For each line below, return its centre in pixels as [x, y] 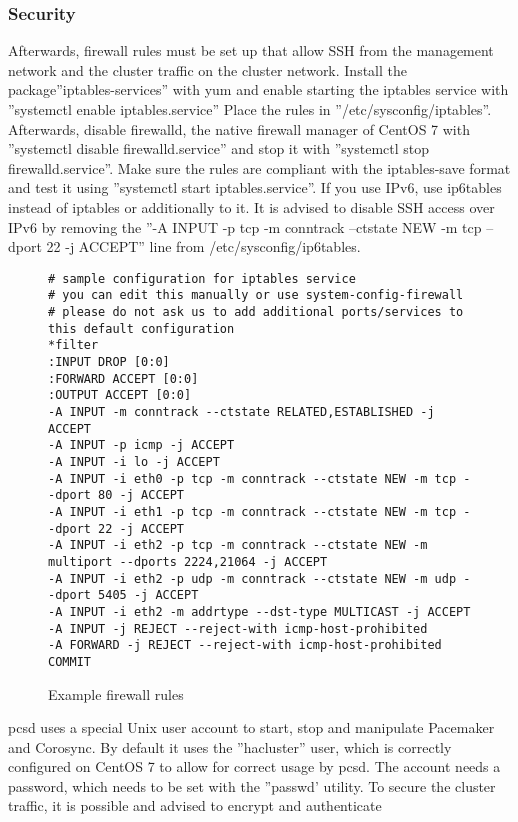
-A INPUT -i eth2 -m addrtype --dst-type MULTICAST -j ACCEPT [259, 611]
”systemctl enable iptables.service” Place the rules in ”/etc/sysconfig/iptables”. [250, 109]
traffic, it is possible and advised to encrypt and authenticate [195, 805]
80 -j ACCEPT [141, 495]
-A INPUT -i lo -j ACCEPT [134, 461]
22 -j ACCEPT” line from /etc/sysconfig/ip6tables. [203, 246]
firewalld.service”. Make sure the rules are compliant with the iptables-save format [259, 167]
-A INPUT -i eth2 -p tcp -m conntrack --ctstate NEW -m [238, 545]
